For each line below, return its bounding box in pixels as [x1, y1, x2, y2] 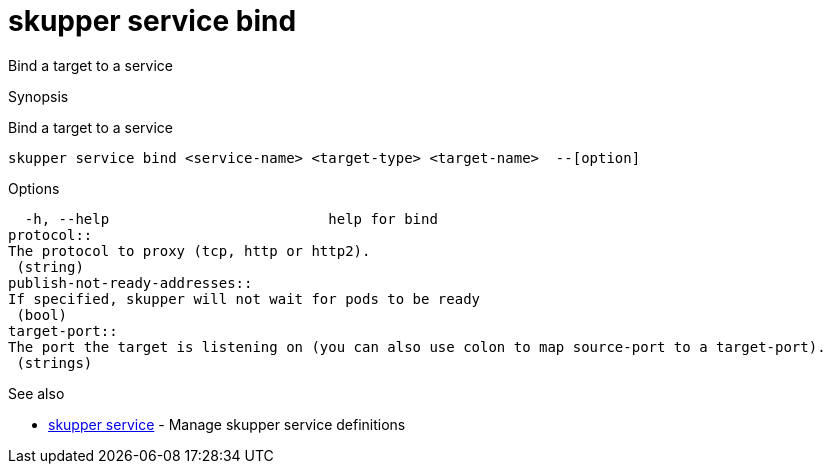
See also [8, 384, 65, 402]
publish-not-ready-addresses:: [8, 274, 253, 291]
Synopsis [8, 87, 69, 105]
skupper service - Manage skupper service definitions [48, 415, 406, 433]
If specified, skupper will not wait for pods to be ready [8, 290, 481, 307]
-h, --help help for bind [24, 210, 438, 227]
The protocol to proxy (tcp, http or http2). [8, 242, 371, 259]
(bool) [16, 306, 68, 323]
